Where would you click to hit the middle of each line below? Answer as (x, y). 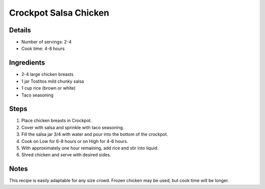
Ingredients (27, 63)
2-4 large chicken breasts (47, 74)
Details (20, 30)
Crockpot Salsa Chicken (59, 13)
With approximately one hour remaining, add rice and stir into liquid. (90, 148)
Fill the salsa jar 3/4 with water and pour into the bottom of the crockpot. (95, 134)
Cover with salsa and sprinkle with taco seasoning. (73, 127)
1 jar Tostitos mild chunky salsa (53, 81)
